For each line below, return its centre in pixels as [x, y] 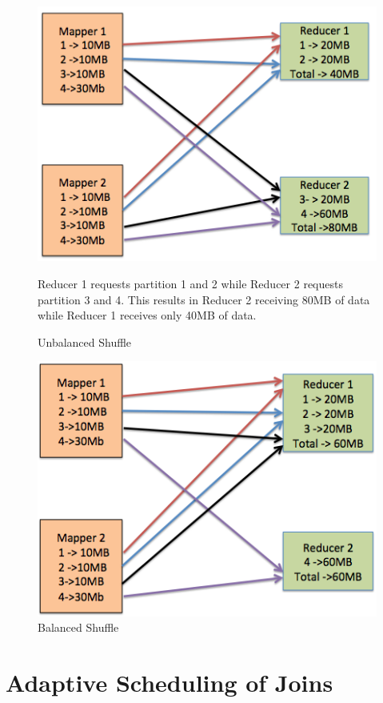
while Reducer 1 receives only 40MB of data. [147, 315]
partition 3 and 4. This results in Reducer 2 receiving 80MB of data [204, 299]
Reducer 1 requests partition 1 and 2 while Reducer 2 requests [190, 284]
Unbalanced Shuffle [85, 341]
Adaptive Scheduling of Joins [170, 683]
